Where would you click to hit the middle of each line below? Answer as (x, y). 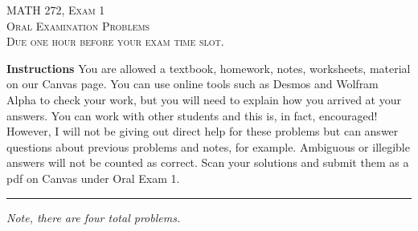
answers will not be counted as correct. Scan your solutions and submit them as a (208, 162)
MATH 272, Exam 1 (56, 10)
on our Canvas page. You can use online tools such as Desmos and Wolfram (193, 84)
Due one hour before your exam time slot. (115, 41)
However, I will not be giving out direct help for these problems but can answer (203, 131)
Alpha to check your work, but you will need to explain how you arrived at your (204, 99)
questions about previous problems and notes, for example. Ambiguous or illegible (208, 146)
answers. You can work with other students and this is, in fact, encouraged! (192, 115)
